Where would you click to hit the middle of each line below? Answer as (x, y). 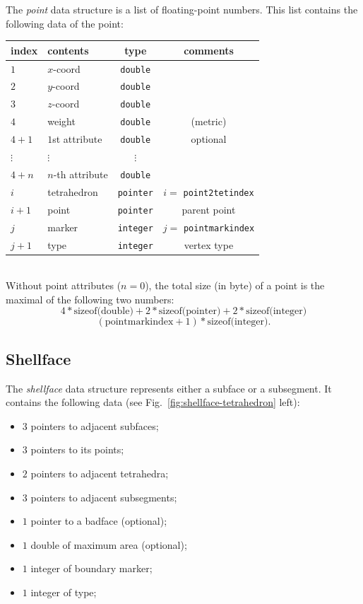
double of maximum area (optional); (109, 544)
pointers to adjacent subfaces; (95, 425)
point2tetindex (219, 193)
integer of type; (64, 592)
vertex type (209, 244)
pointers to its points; (77, 449)
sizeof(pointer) (190, 312)
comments (209, 50)
